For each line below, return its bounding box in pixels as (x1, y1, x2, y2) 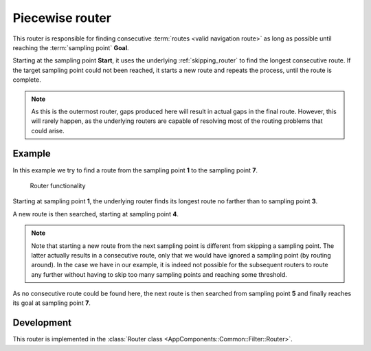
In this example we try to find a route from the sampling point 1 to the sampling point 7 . (12, 166, 258, 174)
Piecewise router (12, 10, 111, 25)
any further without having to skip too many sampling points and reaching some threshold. (31, 270, 288, 278)
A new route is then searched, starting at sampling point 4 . (12, 210, 179, 218)
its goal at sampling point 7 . (12, 299, 91, 307)
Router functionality (30, 181, 86, 190)
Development (12, 317, 72, 329)
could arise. (31, 126, 65, 135)
